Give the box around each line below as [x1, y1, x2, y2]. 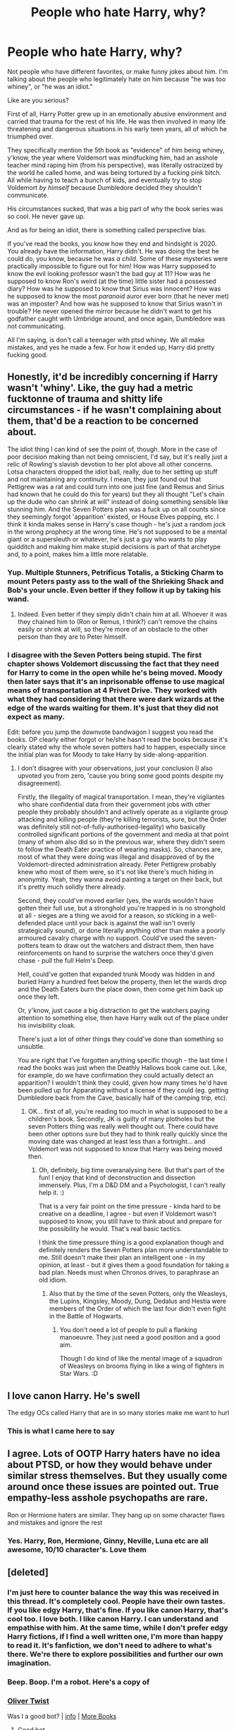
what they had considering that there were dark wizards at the [7, 694, 225, 704]
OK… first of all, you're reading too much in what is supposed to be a [27, 1107, 228, 1116]
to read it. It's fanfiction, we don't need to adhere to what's [7, 1640, 213, 1650]
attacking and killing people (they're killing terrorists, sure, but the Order [17, 815, 228, 824]
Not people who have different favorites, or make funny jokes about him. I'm [7, 67, 228, 76]
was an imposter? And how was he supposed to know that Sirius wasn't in [7, 299, 223, 308]
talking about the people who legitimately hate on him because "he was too [7, 75, 226, 83]
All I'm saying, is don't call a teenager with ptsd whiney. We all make [7, 335, 206, 344]
